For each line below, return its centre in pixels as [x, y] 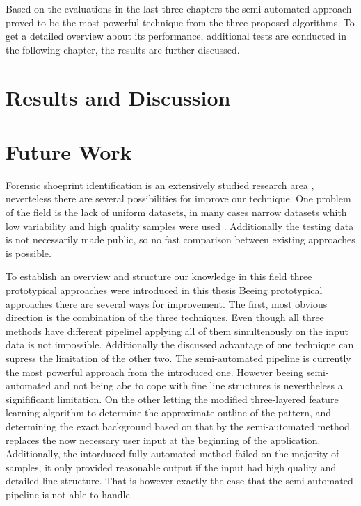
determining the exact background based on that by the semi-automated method [178, 426]
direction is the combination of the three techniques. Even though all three [165, 317]
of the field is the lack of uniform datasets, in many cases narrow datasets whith [176, 212]
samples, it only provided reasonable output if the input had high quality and [171, 467]
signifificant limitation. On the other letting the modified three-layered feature [172, 399]
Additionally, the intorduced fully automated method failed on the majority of [173, 454]
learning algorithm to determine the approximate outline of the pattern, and [169, 413]
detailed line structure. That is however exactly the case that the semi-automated [179, 481]
